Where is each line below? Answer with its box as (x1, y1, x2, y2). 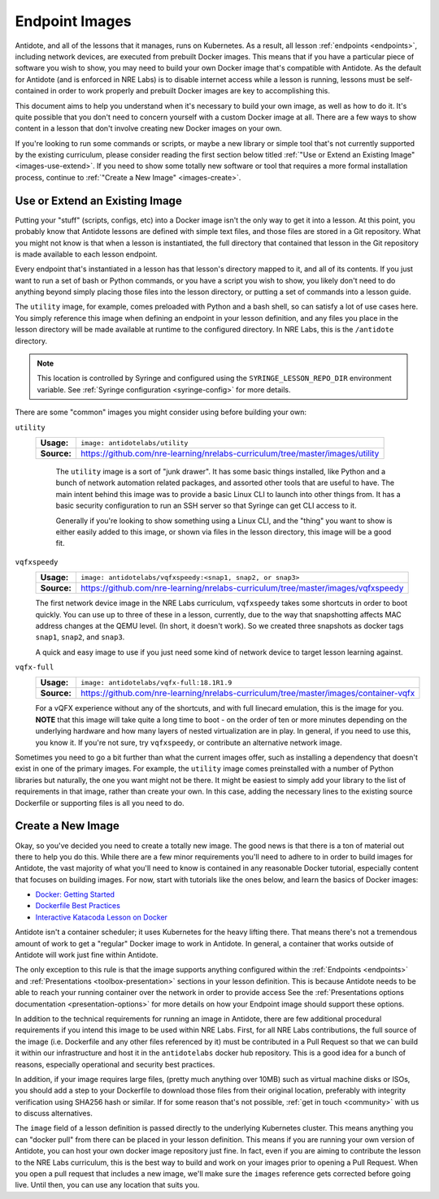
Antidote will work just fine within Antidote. (15, 950, 159, 960)
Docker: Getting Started (35, 890, 115, 899)
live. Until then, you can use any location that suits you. (15, 1180, 200, 1190)
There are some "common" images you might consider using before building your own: (15, 407, 307, 418)
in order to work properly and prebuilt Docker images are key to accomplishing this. (50, 86, 331, 96)
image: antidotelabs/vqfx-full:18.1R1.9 (80, 678, 233, 686)
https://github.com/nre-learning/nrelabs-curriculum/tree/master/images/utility (80, 448, 380, 459)
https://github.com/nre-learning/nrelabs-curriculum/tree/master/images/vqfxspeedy (80, 582, 404, 594)
